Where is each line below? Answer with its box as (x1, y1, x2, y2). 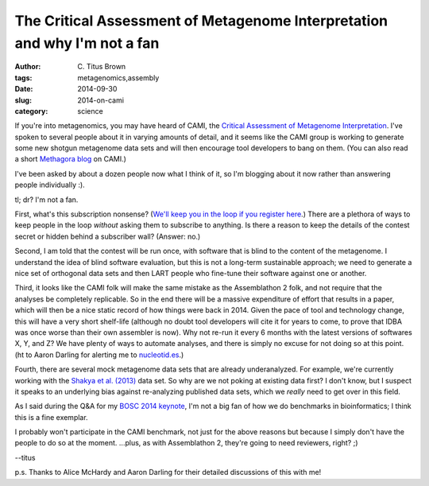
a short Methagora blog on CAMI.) (14, 154, 127, 164)
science (77, 106, 103, 115)
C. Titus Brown (77, 62, 126, 72)
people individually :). (14, 180, 85, 190)
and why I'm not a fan (14, 34, 160, 52)
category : (14, 106, 48, 115)
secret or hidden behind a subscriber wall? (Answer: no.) (14, 231, 201, 241)
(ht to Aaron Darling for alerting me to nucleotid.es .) (14, 350, 184, 360)
